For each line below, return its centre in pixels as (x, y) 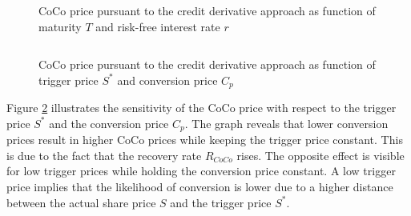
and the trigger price (221, 202)
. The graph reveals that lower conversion (286, 123)
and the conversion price (109, 123)
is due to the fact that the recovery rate (104, 155)
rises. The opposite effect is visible (320, 155)
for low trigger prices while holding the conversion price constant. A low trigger (201, 171)
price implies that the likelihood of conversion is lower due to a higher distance (200, 187)
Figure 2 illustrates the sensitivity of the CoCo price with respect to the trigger (201, 108)
